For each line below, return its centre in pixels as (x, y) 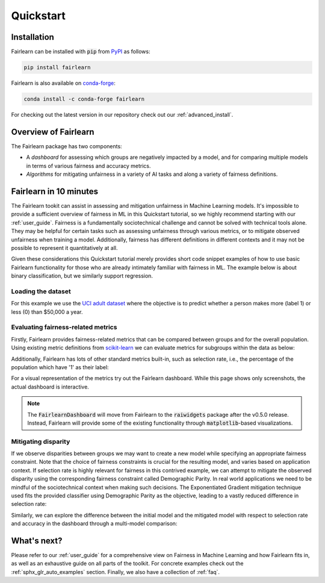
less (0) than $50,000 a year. (47, 312)
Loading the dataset (41, 291)
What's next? (37, 541)
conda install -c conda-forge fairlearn (84, 99)
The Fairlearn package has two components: (67, 146)
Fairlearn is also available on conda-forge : (63, 83)
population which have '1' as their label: (60, 367)
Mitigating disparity (41, 441)
